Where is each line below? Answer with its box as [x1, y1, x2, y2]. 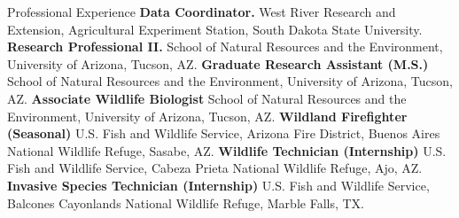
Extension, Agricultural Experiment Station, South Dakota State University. [7, 19, 423, 38]
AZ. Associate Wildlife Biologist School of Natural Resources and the [7, 89, 407, 107]
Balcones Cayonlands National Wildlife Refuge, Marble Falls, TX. [7, 193, 364, 212]
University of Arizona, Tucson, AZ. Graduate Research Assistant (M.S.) [7, 54, 429, 73]
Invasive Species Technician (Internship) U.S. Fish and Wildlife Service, [7, 175, 430, 194]
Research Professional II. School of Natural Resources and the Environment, [7, 37, 443, 56]
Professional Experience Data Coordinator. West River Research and [7, 3, 396, 20]
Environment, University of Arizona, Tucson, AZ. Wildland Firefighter [7, 106, 408, 125]
